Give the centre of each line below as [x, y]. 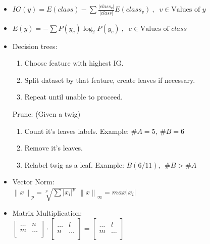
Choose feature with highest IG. [74, 63]
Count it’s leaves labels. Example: [77, 131]
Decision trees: [35, 46]
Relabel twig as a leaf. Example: [74, 164]
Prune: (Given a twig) [46, 114]
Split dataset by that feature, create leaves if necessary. [110, 80]
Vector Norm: [33, 182]
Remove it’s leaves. [54, 148]
